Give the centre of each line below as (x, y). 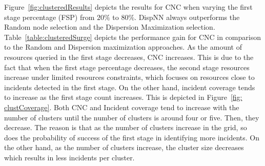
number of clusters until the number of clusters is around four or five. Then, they (132, 117)
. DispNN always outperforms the (187, 17)
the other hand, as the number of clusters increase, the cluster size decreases (124, 147)
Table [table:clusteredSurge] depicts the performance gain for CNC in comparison (132, 37)
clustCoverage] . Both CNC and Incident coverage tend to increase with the (122, 107)
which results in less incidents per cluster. (69, 157)
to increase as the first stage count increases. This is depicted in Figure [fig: (123, 97)
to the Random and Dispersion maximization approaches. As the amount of (123, 47)
